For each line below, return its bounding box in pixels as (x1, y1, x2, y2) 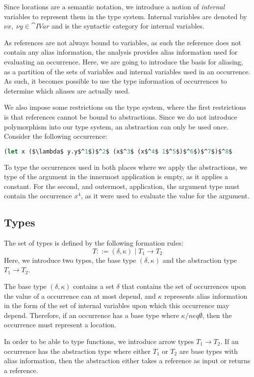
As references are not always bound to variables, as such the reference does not (4, 37, 241, 47)
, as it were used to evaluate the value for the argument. (80, 190, 250, 201)
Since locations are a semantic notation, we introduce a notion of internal (4, 1, 225, 11)
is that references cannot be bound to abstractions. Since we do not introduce (4, 111, 237, 122)
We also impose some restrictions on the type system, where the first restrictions (4, 102, 246, 112)
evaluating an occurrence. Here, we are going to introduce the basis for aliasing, (4, 56, 243, 66)
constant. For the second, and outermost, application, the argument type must (4, 181, 240, 191)
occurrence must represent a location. (4, 319, 116, 330)
